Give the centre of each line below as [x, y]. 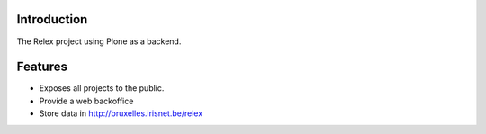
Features [42, 67]
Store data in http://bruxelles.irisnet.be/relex [121, 113]
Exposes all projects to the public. [102, 88]
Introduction [52, 19]
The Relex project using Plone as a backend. [99, 41]
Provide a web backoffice [86, 101]
